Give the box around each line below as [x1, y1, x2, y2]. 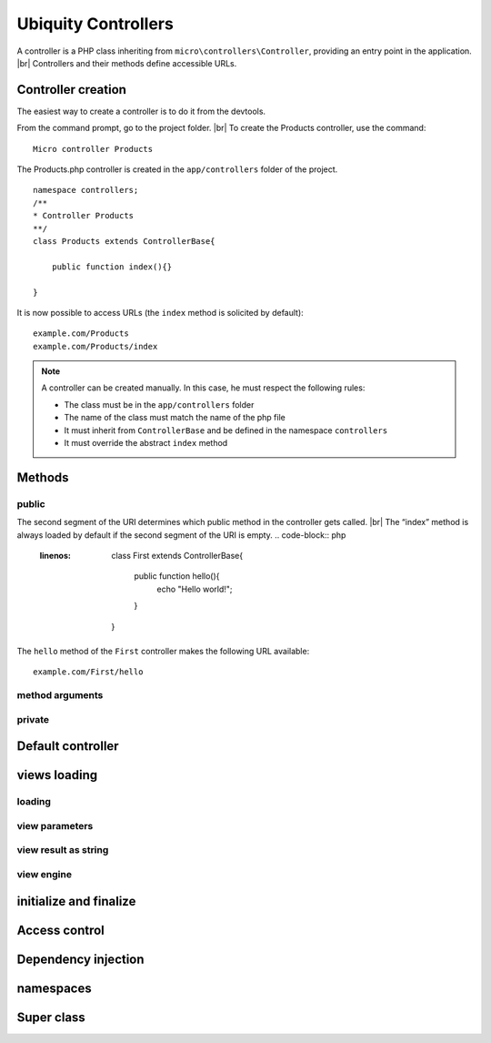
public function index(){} [51, 261, 173, 272]
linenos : [39, 550, 72, 561]
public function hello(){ [134, 571, 220, 582]
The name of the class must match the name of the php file [64, 412, 286, 423]
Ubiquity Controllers [16, 14, 175, 34]
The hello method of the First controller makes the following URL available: [16, 645, 310, 656]
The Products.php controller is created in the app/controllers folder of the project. [16, 164, 338, 175]
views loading [16, 767, 98, 783]
